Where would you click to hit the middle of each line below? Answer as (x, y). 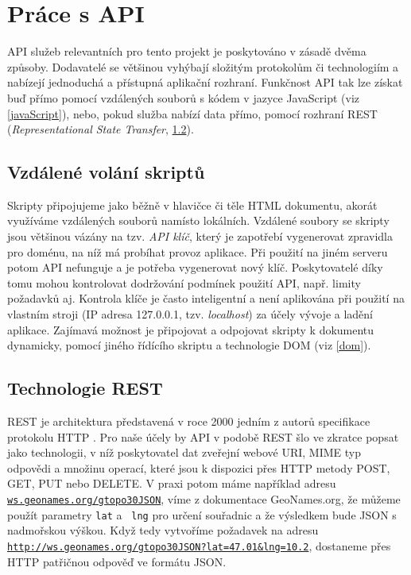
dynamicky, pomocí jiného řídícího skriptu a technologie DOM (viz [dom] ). (189, 345)
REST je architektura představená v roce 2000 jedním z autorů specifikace (189, 421)
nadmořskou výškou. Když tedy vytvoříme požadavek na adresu (163, 530)
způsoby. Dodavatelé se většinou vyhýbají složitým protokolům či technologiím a (203, 66)
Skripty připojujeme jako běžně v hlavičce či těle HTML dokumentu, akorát (192, 205)
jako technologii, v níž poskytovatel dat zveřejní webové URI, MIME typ (184, 452)
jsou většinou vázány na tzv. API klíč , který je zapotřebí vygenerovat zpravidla (200, 236)
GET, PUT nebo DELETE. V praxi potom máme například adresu (172, 483)
